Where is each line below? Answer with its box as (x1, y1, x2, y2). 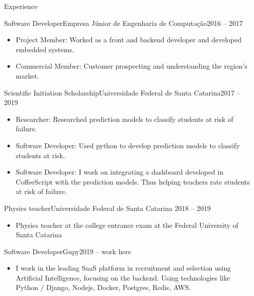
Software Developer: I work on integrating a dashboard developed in (15, 167, 224, 177)
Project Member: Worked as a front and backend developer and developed (15, 34, 242, 45)
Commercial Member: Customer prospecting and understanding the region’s (15, 61, 248, 71)
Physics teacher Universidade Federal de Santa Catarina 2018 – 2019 (4, 202, 211, 213)
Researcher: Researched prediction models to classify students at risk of (15, 113, 234, 124)
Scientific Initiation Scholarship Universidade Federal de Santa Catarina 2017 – (4, 87, 241, 98)
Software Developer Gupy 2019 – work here (4, 246, 131, 256)
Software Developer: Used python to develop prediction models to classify (15, 140, 240, 150)
